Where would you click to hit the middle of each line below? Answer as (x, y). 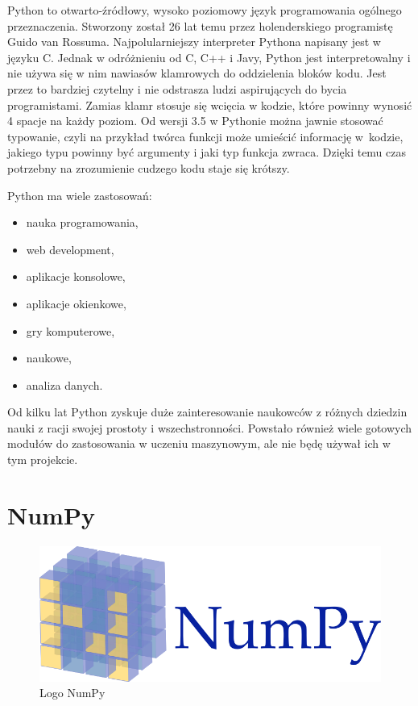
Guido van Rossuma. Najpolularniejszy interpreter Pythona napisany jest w (194, 42)
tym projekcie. (43, 460)
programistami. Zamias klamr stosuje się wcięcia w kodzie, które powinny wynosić (210, 104)
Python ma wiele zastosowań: (80, 195)
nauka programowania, (82, 222)
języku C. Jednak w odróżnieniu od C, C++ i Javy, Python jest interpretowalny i (209, 57)
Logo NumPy (72, 693)
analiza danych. (64, 384)
